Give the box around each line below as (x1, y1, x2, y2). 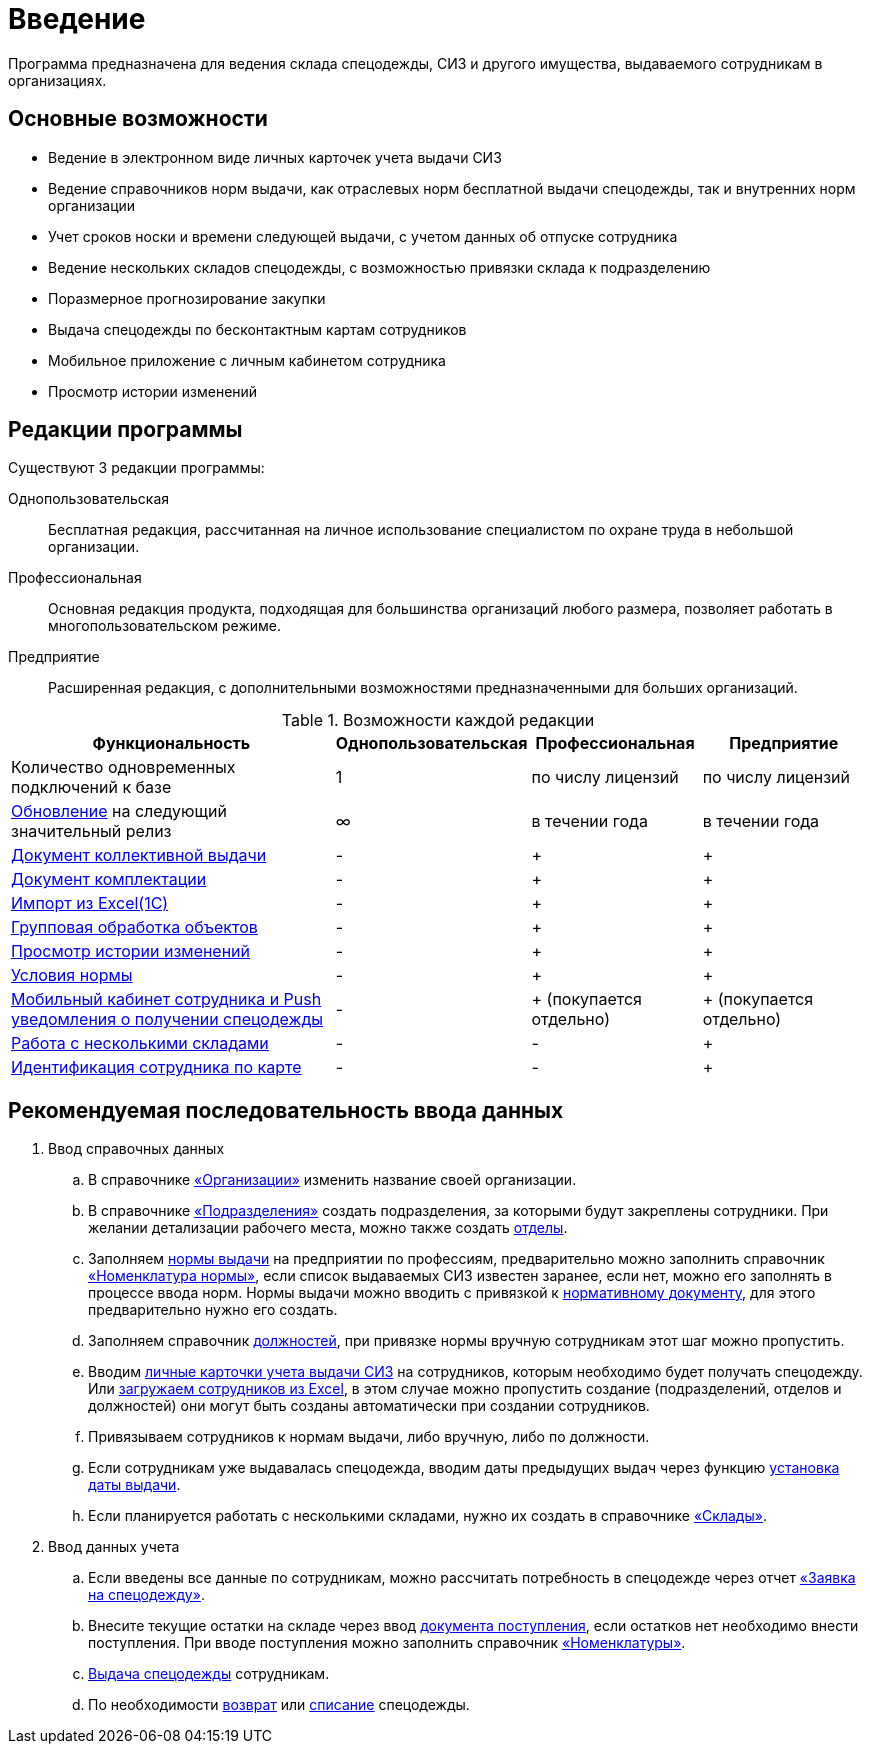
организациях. (8, 71, 107, 89)
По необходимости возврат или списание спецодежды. (88, 1696, 470, 1714)
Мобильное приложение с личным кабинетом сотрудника (48, 351, 446, 369)
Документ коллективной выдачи (11, 845, 267, 866)
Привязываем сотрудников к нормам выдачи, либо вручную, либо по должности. (88, 1428, 650, 1446)
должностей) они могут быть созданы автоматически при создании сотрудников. (88, 1397, 650, 1415)
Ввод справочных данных (48, 1140, 225, 1158)
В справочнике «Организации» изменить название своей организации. (88, 1171, 577, 1189)
